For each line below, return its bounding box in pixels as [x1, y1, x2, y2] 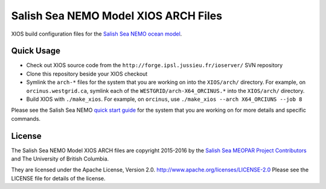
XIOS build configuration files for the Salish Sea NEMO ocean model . [11, 30, 182, 37]
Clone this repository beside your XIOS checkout [26, 70, 148, 77]
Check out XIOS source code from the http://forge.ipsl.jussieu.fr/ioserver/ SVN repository [26, 62, 283, 69]
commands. [11, 115, 41, 122]
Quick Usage [11, 46, 60, 56]
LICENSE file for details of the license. [11, 175, 106, 182]
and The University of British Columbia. [11, 155, 109, 162]
